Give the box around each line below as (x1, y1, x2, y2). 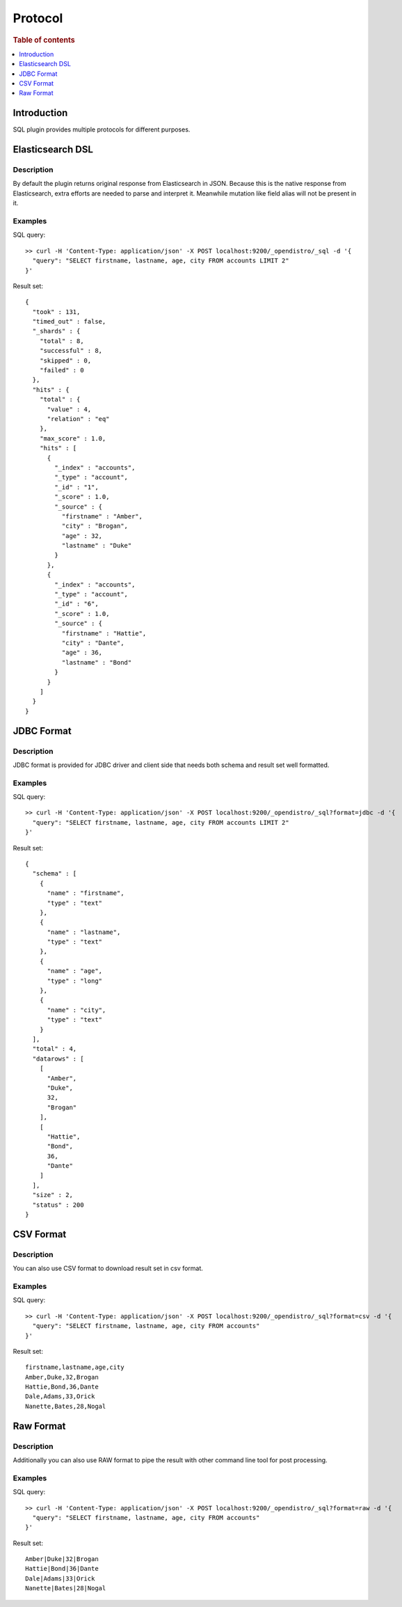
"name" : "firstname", (47, 889, 124, 897)
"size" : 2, (32, 1191, 73, 1199)
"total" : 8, (39, 337, 84, 345)
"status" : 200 (32, 1201, 84, 1209)
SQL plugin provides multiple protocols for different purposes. (13, 125, 191, 134)
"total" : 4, (32, 1045, 77, 1053)
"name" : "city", (47, 1006, 106, 1014)
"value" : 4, (47, 405, 92, 413)
